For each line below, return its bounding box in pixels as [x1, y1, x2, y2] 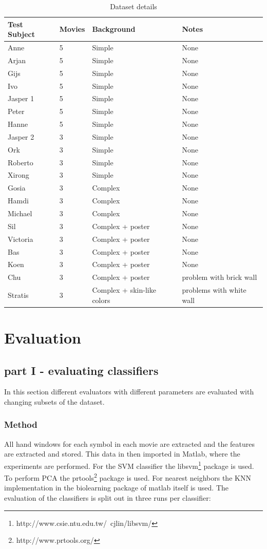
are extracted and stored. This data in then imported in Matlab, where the [4, 448, 240, 459]
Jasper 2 [8, 131, 34, 142]
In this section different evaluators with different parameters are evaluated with [4, 386, 254, 397]
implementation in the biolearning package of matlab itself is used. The [4, 482, 228, 493]
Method [4, 418, 37, 431]
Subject [8, 29, 35, 40]
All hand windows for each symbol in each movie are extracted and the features [4, 438, 255, 449]
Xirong [8, 169, 29, 180]
